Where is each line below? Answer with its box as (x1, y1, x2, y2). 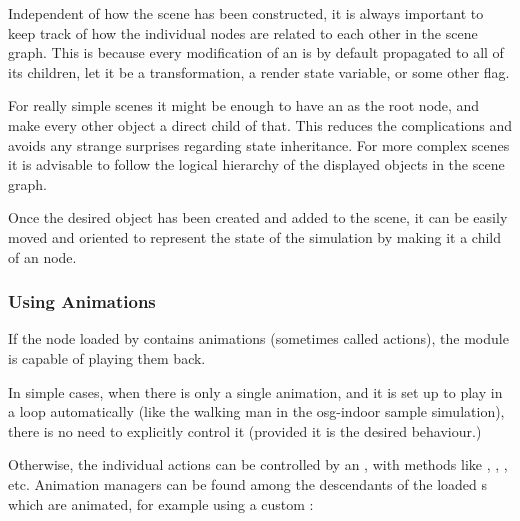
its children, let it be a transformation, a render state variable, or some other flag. (8, 61, 510, 82)
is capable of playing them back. (8, 347, 206, 368)
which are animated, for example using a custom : (8, 493, 314, 514)
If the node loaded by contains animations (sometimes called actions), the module (8, 328, 509, 349)
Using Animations (8, 289, 156, 314)
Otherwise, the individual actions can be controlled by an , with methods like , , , (8, 454, 508, 475)
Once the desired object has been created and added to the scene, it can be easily (8, 207, 508, 228)
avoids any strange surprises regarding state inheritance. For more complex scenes (8, 134, 510, 155)
